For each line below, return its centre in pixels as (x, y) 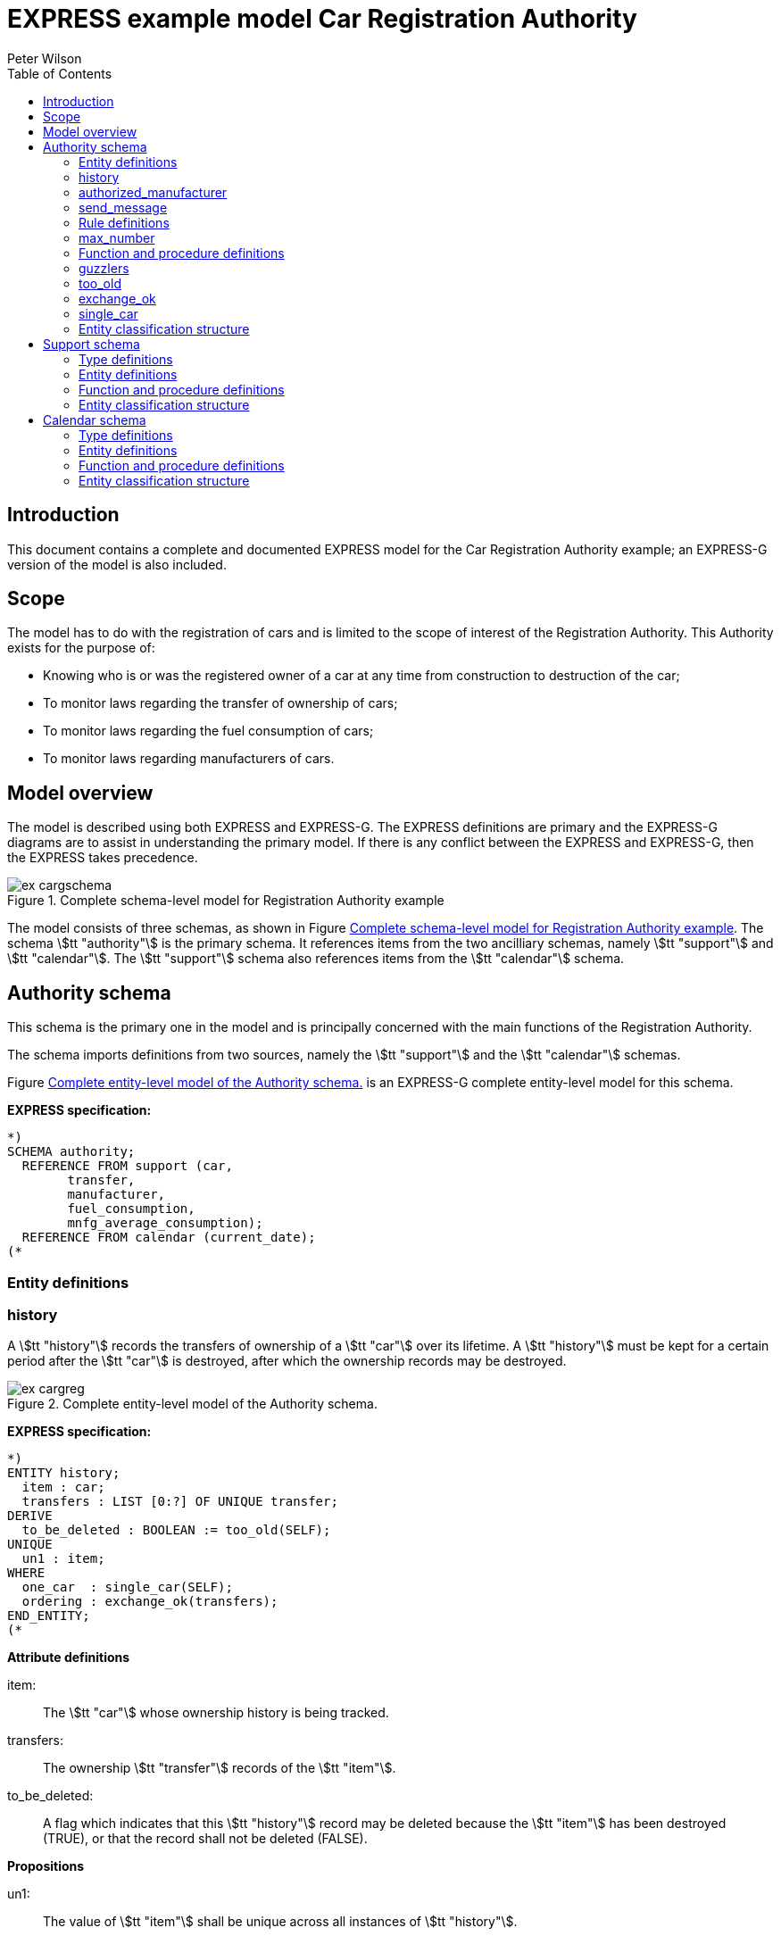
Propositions (46, 1866)
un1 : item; (63, 1559)
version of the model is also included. (117, 564)
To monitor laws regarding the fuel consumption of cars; (208, 731)
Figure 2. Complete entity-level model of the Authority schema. (192, 1404)
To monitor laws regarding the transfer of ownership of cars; (220, 703)
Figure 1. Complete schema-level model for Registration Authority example (226, 901)
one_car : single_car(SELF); (127, 1587)
